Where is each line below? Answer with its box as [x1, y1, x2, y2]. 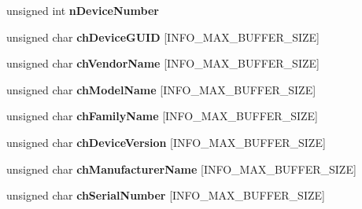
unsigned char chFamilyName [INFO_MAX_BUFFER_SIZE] [6, 108, 318, 124]
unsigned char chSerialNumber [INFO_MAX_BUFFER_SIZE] [6, 187, 325, 203]
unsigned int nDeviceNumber [6, 2, 159, 18]
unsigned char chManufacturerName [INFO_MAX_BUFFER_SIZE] [6, 160, 356, 177]
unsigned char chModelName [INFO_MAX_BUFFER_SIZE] [6, 81, 316, 97]
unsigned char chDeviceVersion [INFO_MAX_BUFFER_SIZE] [6, 134, 326, 150]
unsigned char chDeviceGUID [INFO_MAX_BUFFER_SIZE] [6, 28, 320, 45]
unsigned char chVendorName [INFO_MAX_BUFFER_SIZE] [6, 55, 320, 71]
